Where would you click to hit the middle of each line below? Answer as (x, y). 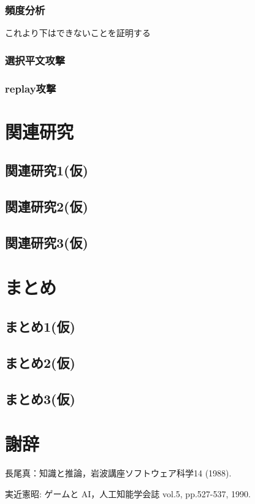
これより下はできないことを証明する (78, 33)
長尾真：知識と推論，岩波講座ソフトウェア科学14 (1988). (118, 473)
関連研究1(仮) (47, 170)
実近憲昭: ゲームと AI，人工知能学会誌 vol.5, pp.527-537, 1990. (128, 493)
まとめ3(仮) (40, 398)
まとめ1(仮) (40, 326)
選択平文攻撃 (35, 60)
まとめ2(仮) (40, 362)
